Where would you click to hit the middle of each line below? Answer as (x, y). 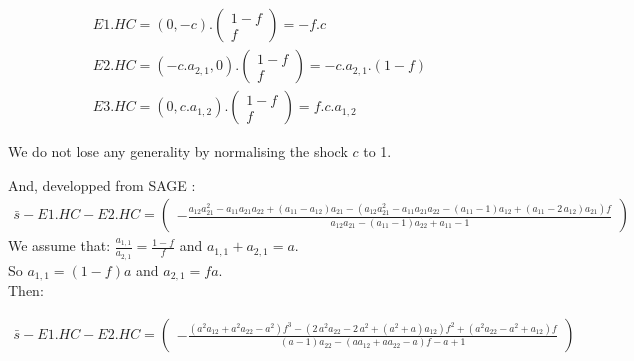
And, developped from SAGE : (102, 184)
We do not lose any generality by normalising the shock (178, 151)
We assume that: (59, 245)
